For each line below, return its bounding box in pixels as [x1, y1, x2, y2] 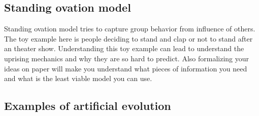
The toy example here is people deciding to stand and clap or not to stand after [4, 33, 253, 44]
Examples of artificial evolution [4, 98, 171, 113]
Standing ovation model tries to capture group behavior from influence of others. [4, 23, 255, 34]
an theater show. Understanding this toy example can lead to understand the [4, 43, 244, 54]
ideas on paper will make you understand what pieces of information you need [4, 63, 247, 73]
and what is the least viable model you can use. [4, 73, 152, 84]
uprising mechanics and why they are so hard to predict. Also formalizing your [4, 53, 249, 63]
